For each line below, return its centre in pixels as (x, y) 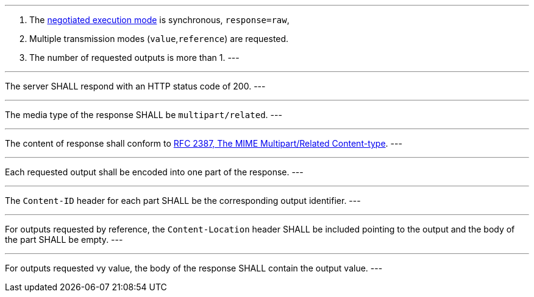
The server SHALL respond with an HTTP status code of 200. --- (135, 86)
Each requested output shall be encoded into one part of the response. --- (154, 172)
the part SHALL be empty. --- (64, 239)
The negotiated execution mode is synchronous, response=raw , (159, 20)
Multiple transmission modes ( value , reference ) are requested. (159, 39)
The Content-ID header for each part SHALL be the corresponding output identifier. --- (183, 201)
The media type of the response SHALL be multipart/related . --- (144, 115)
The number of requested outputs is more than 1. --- (134, 58)
